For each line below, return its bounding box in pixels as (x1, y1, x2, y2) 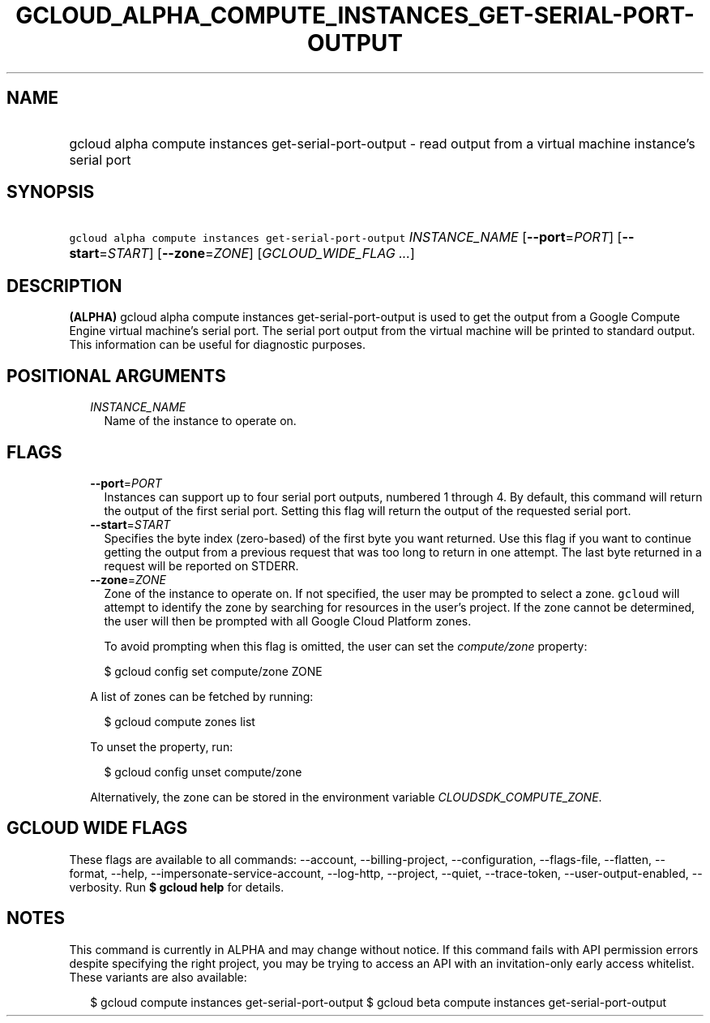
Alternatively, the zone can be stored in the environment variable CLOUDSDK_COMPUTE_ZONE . (90, 789, 602, 804)
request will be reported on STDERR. (104, 558, 299, 573)
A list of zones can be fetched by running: (90, 689, 314, 703)
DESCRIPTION (6, 275, 122, 296)
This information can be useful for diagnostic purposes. (69, 337, 366, 352)
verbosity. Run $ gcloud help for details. (69, 879, 284, 894)
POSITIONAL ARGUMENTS (6, 365, 226, 386)
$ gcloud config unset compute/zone (104, 764, 302, 779)
